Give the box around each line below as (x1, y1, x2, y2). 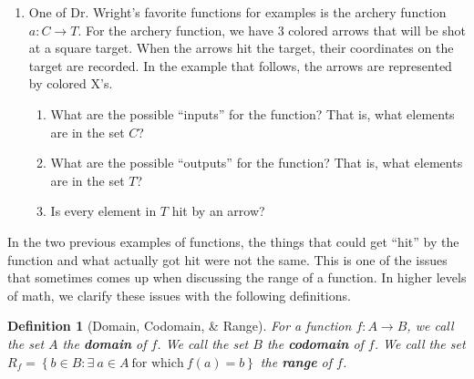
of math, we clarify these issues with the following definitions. (7, 285, 351, 304)
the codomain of (266, 333, 364, 353)
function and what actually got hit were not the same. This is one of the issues (7, 250, 448, 269)
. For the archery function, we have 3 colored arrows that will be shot (77, 20, 467, 39)
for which (131, 356, 184, 370)
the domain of (62, 333, 147, 353)
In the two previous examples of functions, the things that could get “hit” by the (7, 231, 459, 251)
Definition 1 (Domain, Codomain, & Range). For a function (7, 316, 352, 335)
